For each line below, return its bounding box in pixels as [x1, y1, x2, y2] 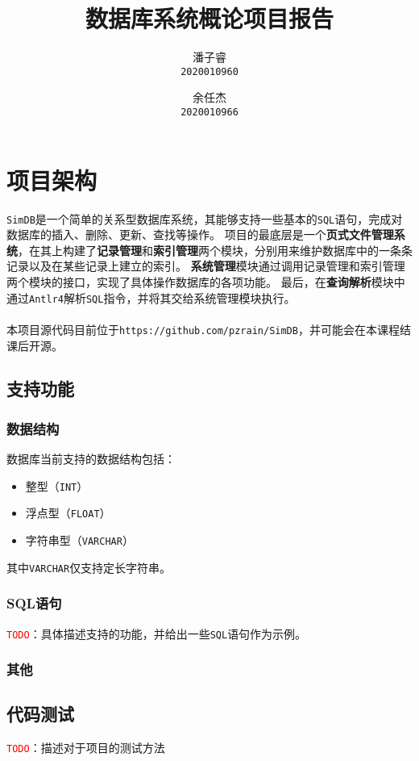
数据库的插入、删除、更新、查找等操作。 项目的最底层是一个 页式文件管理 [6, 226, 394, 243]
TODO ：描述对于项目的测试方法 [6, 739, 165, 756]
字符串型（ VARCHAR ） [25, 532, 134, 548]
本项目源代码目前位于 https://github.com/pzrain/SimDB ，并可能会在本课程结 [6, 320, 411, 337]
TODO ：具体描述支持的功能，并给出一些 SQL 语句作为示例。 [6, 625, 307, 642]
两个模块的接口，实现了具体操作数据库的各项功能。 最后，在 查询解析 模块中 [6, 274, 405, 290]
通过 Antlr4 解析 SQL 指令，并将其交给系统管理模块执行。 [6, 289, 296, 306]
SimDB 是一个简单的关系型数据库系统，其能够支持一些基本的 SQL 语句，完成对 [6, 210, 403, 227]
